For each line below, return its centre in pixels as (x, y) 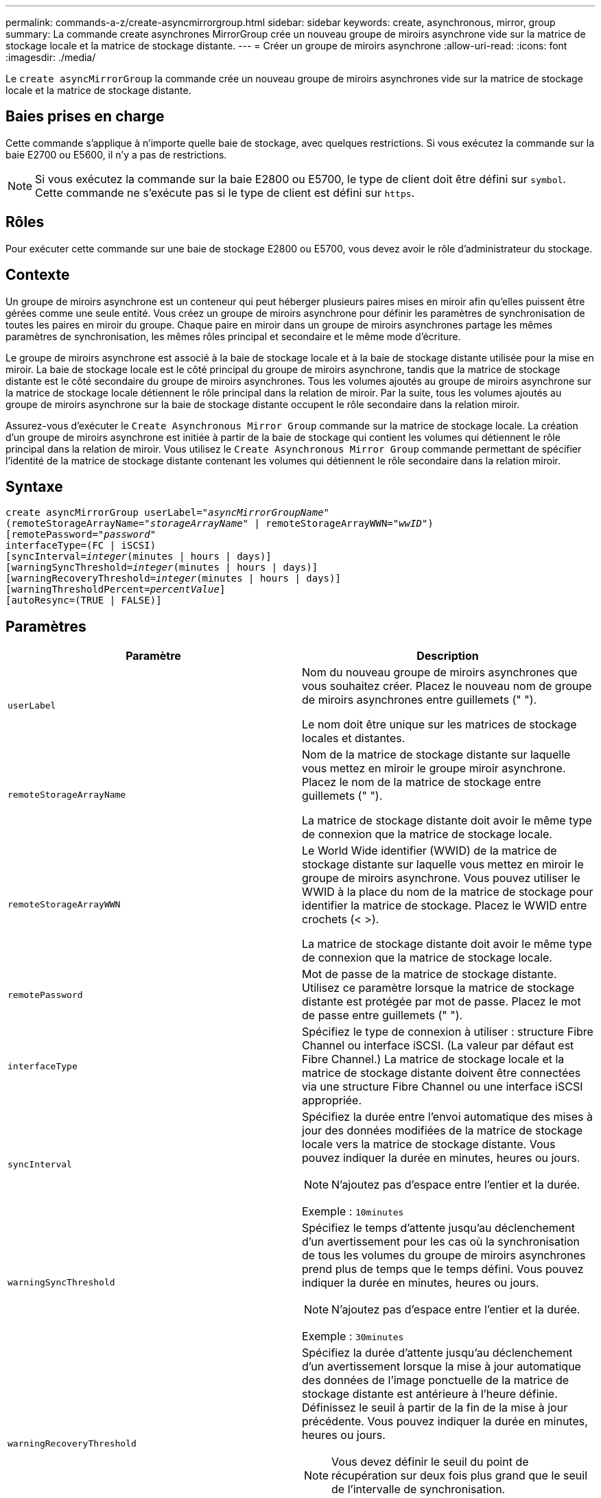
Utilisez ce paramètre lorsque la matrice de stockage (438, 988)
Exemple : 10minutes (353, 1212)
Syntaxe (34, 486)
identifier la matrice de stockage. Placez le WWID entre (445, 906)
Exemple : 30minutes (353, 1336)
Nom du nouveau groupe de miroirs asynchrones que (440, 673)
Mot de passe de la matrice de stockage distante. (429, 974)
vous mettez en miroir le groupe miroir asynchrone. (434, 769)
